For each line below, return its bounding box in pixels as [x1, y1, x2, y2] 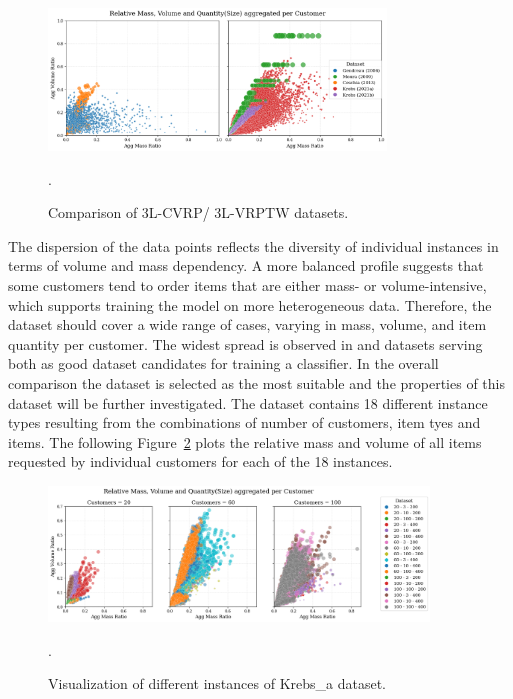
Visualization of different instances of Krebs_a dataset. [48, 673, 387, 694]
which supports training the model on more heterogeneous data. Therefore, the [8, 294, 492, 315]
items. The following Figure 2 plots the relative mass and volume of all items [8, 431, 482, 452]
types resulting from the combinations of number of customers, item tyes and [8, 412, 481, 433]
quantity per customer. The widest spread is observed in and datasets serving [8, 333, 483, 354]
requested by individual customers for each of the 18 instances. [8, 451, 393, 472]
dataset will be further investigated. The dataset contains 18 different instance [8, 392, 488, 413]
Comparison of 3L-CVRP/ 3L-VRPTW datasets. [48, 202, 349, 223]
